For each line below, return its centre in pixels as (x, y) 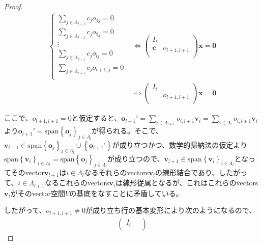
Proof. (13, 6)
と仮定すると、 (96, 118)
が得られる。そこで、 (127, 131)
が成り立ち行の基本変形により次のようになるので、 (171, 210)
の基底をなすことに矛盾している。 (126, 193)
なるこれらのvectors (77, 183)
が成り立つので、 (136, 158)
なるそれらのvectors (117, 172)
